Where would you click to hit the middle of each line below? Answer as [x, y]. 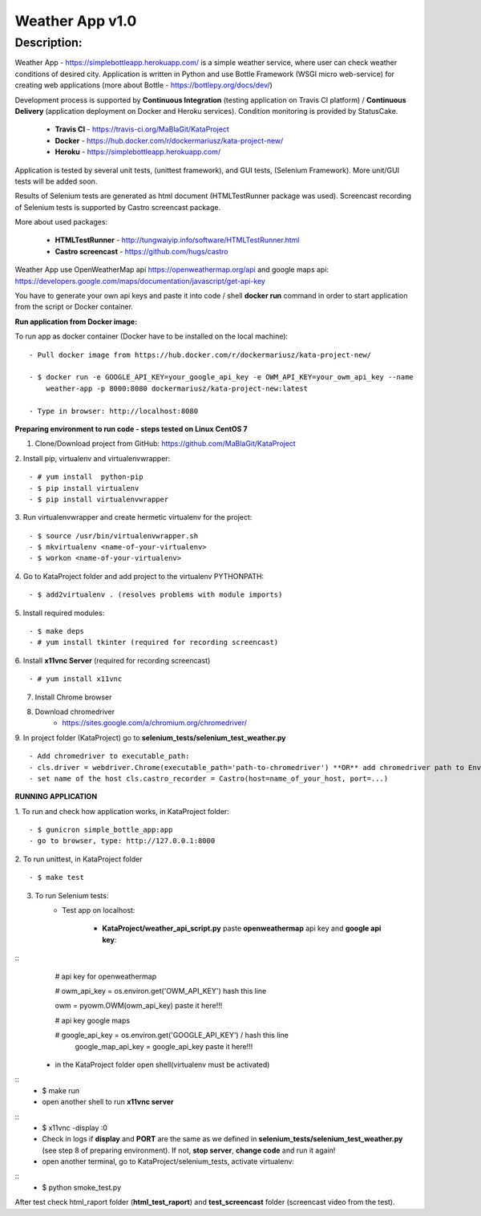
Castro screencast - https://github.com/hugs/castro [141, 251]
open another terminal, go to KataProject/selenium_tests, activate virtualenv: [168, 1161]
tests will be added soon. [56, 181]
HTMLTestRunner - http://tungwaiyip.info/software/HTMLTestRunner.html [177, 240]
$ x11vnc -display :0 [75, 1128]
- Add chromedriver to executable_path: [109, 756]
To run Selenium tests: [72, 895]
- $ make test [57, 878]
